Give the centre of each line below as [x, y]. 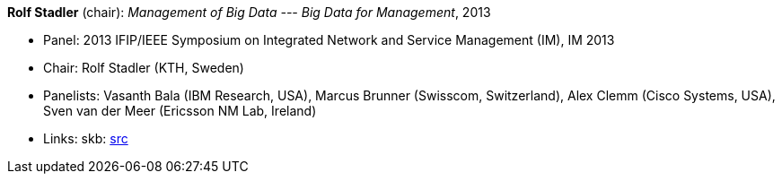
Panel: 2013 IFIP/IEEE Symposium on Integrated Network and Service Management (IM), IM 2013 [329, 40]
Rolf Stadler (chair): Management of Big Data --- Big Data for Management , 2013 [249, 12]
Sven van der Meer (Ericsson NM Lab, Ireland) [180, 111]
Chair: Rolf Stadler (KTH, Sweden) [144, 68]
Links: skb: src [86, 138]
